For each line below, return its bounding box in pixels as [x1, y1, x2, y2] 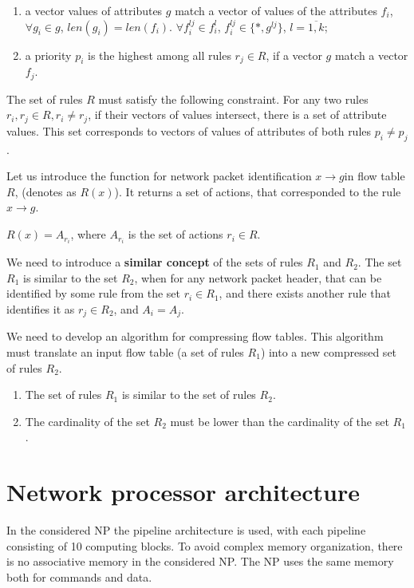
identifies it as [6, 300, 75, 317]
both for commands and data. [6, 568, 152, 585]
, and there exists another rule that [219, 285, 391, 302]
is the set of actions [128, 226, 223, 243]
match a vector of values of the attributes [175, 2, 377, 18]
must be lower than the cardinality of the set [170, 412, 389, 429]
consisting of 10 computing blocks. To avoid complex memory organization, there [6, 537, 403, 554]
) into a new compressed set [260, 343, 397, 360]
